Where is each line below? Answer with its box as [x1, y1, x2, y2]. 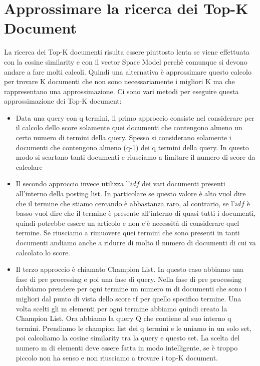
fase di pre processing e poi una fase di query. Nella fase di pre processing [16, 273, 242, 284]
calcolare [16, 161, 43, 172]
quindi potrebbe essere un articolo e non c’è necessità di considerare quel [16, 217, 239, 228]
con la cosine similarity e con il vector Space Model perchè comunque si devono [4, 56, 247, 67]
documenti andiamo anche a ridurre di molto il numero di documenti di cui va [16, 237, 256, 247]
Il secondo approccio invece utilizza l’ [16, 178, 130, 189]
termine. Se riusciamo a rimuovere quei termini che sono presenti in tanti [16, 227, 240, 238]
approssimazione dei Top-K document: [4, 96, 122, 106]
